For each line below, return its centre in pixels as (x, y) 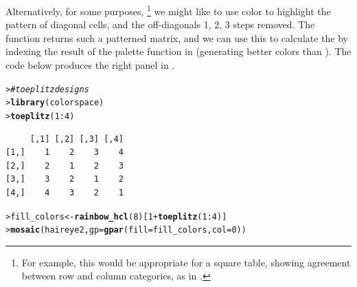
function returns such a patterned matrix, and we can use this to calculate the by (177, 38)
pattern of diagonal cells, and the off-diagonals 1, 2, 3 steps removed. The (160, 24)
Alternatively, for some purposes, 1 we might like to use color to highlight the (168, 10)
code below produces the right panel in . (90, 65)
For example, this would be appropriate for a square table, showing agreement (186, 262)
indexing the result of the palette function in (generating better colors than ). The (178, 51)
